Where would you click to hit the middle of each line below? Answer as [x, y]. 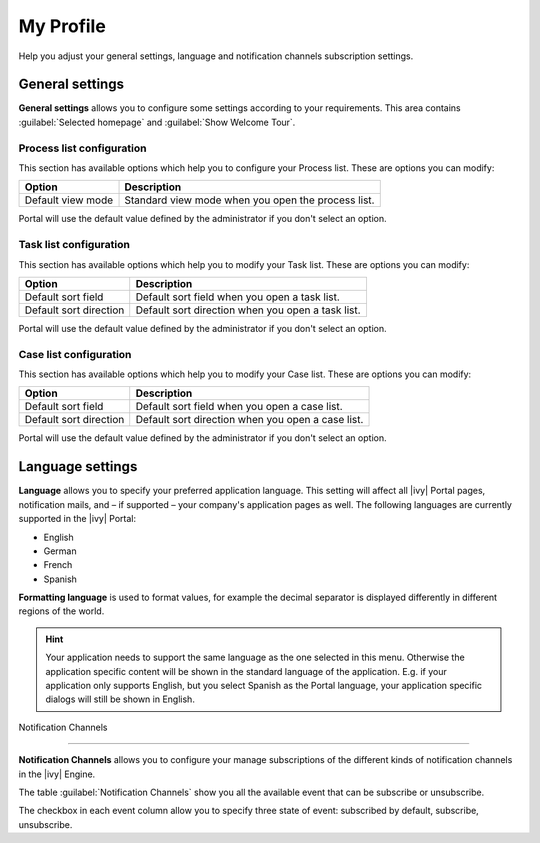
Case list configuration [75, 354]
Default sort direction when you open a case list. [249, 420]
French [58, 565]
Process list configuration [82, 148]
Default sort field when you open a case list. [239, 407]
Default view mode [69, 200]
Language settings [78, 466]
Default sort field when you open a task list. [237, 297]
